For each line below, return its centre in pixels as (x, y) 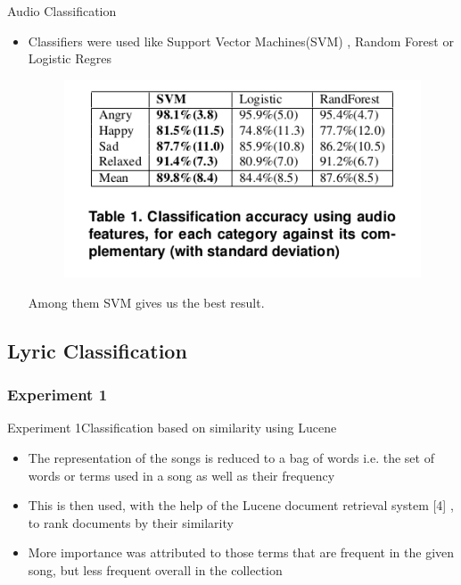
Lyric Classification (97, 350)
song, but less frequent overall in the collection (155, 569)
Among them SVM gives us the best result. (146, 302)
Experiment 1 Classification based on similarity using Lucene (172, 428)
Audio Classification (62, 11)
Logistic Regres (70, 58)
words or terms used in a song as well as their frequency (181, 475)
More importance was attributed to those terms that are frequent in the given (241, 552)
